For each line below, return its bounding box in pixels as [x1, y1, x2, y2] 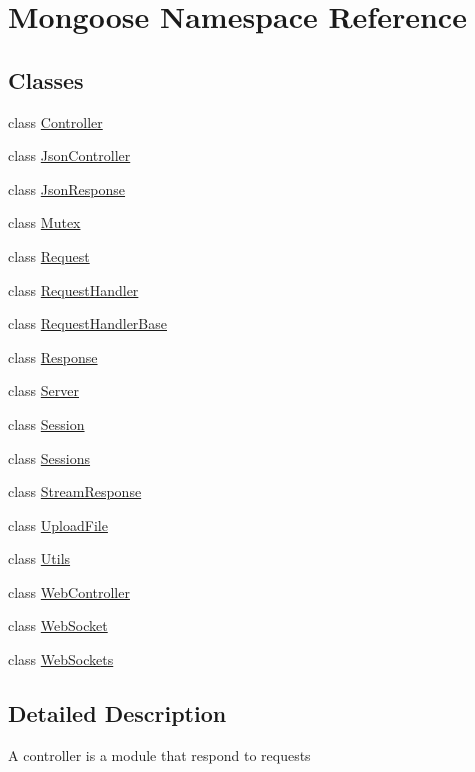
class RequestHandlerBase [8, 313, 167, 334]
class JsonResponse [8, 178, 126, 199]
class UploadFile [8, 514, 108, 535]
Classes [8, 64, 84, 95]
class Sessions [8, 447, 91, 468]
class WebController [8, 581, 130, 602]
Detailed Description [8, 698, 227, 729]
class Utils [8, 548, 71, 569]
